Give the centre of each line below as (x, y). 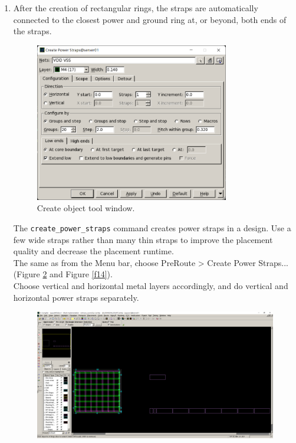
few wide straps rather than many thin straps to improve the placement (143, 239)
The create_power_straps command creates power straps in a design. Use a (152, 227)
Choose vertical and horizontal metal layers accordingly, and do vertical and (151, 285)
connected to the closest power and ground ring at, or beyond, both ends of (150, 19)
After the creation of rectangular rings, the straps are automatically (136, 8)
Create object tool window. (86, 208)
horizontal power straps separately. (76, 297)
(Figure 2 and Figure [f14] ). (63, 274)
